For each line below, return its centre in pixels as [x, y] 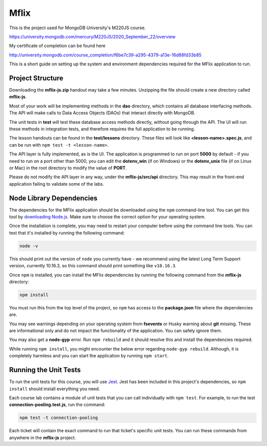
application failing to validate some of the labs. [57, 184]
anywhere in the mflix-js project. [43, 438]
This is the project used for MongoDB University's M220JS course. [77, 28]
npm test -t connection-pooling [59, 418]
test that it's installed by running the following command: [67, 233]
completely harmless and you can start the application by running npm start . [89, 356]
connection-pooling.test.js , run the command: [57, 405]
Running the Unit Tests [45, 370]
